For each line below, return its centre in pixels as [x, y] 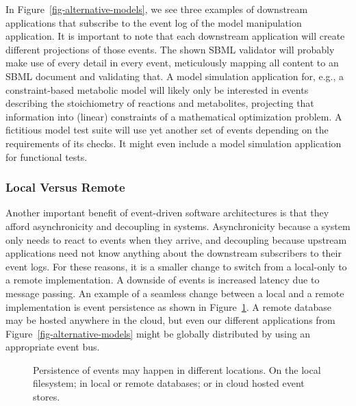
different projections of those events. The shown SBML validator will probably [170, 49]
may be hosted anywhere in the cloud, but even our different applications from [170, 320]
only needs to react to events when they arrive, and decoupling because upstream [176, 239]
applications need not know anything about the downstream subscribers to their [174, 253]
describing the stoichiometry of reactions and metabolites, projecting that [160, 103]
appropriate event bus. [53, 347]
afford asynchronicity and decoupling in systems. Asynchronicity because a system [178, 226]
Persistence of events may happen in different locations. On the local [177, 369]
